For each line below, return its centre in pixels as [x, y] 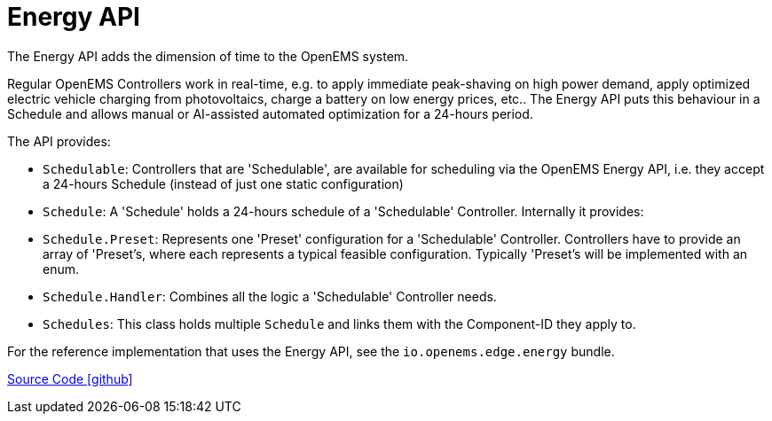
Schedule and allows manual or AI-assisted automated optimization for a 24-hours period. [270, 113]
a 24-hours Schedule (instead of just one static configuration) [223, 183]
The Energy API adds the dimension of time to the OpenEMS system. [208, 56]
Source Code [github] [70, 378]
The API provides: [59, 141]
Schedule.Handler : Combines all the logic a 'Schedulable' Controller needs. [270, 296]
